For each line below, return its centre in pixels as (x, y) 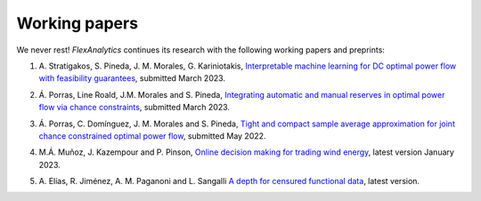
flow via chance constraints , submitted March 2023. (135, 108)
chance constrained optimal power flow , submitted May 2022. (152, 136)
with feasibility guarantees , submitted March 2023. (132, 78)
